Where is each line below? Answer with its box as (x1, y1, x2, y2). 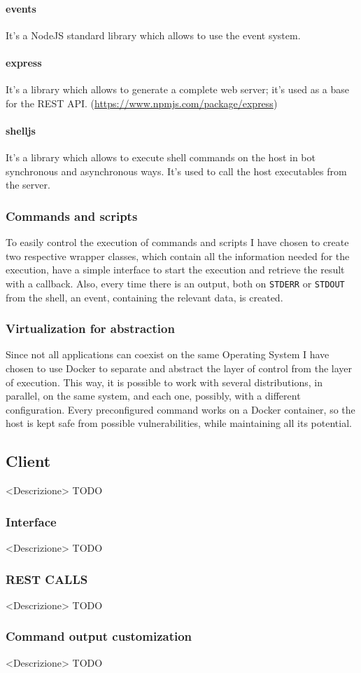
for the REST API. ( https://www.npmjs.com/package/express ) (6, 95, 278, 110)
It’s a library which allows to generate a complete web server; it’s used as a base (6, 82, 350, 97)
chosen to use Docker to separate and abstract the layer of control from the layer (6, 361, 352, 376)
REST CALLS (6, 570, 88, 587)
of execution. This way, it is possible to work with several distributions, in (6, 374, 323, 389)
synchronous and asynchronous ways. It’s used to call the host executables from (6, 163, 347, 178)
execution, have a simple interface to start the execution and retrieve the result (6, 262, 345, 277)
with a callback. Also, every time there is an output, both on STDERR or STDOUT (6, 276, 345, 290)
